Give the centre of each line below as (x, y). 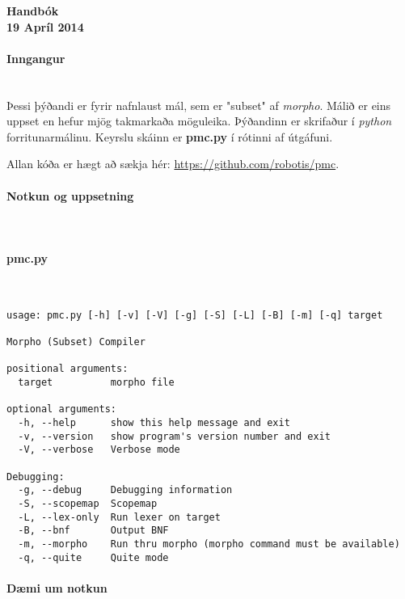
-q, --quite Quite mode (93, 557)
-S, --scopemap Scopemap (88, 503)
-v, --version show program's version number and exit (174, 436)
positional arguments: (67, 369)
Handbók (33, 11)
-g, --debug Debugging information (125, 490)
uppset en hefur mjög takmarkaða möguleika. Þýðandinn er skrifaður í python (199, 121)
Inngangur (36, 58)
